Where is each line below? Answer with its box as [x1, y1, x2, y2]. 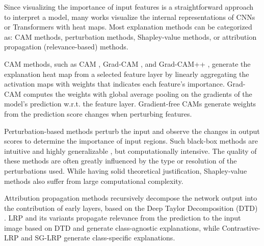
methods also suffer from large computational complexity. [4, 175, 183, 186]
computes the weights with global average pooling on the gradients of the [23, 88, 252, 99]
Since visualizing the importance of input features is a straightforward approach [4, 2, 254, 12]
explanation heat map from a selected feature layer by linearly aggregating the [4, 68, 249, 79]
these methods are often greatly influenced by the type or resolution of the [4, 155, 237, 166]
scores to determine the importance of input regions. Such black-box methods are [4, 135, 258, 146]
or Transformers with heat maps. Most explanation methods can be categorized [4, 21, 252, 32]
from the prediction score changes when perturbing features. [4, 108, 192, 119]
